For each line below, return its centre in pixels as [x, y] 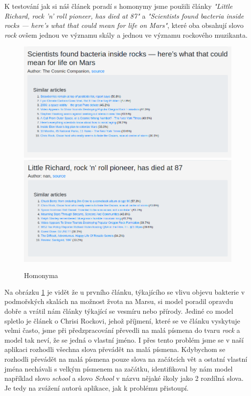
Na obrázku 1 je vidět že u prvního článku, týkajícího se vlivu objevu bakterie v [125, 291]
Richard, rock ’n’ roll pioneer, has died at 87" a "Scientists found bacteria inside [124, 15]
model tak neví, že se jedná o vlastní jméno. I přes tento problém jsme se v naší [124, 339]
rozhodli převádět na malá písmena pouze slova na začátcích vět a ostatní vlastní [126, 359]
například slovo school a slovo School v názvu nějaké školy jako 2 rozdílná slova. [124, 378]
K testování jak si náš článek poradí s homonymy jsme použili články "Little [119, 6]
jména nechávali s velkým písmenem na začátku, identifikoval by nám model [119, 368]
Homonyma [41, 275]
